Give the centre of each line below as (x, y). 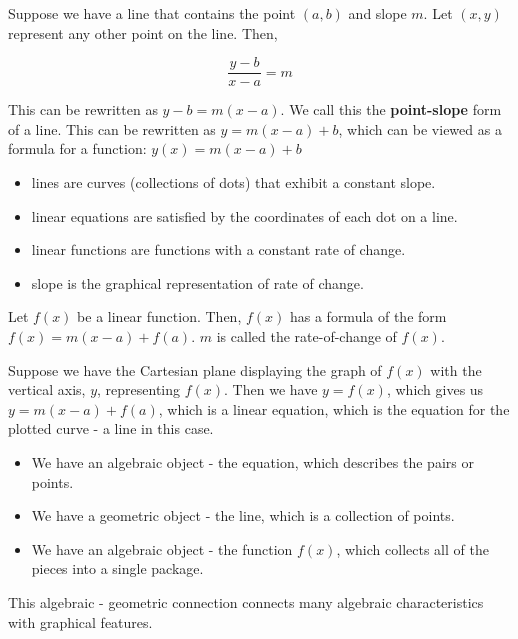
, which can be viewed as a (420, 128)
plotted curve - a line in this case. (111, 428)
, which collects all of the (412, 548)
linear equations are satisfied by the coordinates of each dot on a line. (244, 215)
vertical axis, (47, 389)
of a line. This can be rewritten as (112, 128)
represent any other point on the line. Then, (143, 32)
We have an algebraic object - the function (162, 548)
